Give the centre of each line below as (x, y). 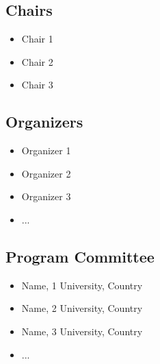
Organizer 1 (46, 150)
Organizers (44, 122)
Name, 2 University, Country (82, 308)
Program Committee (80, 256)
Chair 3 (37, 85)
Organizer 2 (46, 173)
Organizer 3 (46, 196)
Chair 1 (37, 39)
